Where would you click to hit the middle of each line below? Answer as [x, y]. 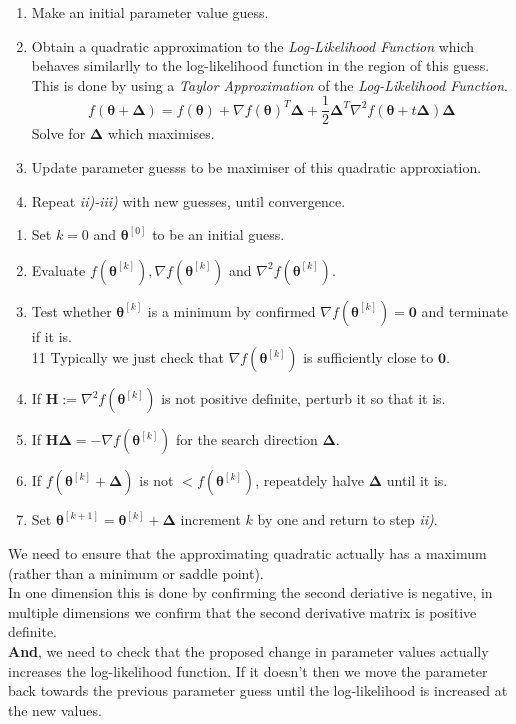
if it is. [51, 335]
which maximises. [161, 133]
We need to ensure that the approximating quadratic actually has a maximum [247, 553]
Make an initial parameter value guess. [150, 12]
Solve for [58, 133]
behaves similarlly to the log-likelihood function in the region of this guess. [260, 65]
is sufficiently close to [368, 357]
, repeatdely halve [310, 480]
